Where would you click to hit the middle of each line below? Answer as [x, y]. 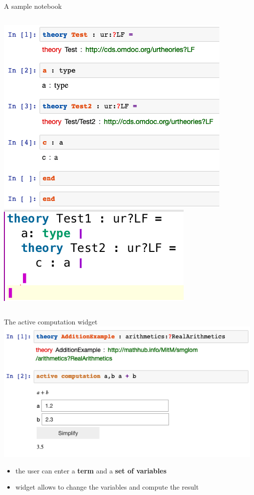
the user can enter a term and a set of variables [91, 470]
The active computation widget [51, 321]
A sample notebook [33, 6]
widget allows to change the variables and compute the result [107, 487]
